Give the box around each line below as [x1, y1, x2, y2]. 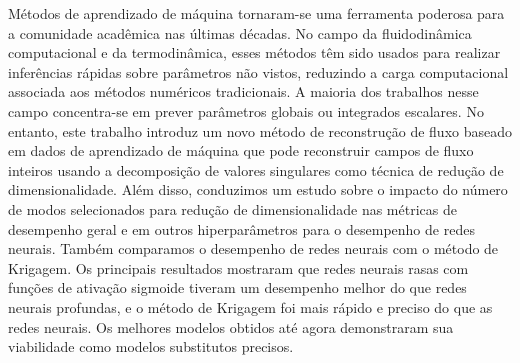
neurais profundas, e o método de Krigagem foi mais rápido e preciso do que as [8, 296, 493, 317]
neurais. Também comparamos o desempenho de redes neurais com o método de [8, 238, 499, 259]
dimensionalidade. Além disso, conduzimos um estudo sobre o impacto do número [8, 179, 508, 200]
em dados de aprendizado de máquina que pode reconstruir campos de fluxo [8, 140, 474, 161]
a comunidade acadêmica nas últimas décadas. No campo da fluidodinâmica [8, 22, 472, 43]
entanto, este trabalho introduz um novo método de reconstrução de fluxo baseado [8, 120, 512, 141]
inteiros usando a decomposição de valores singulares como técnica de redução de [8, 159, 504, 180]
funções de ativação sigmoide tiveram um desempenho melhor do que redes [8, 277, 467, 298]
